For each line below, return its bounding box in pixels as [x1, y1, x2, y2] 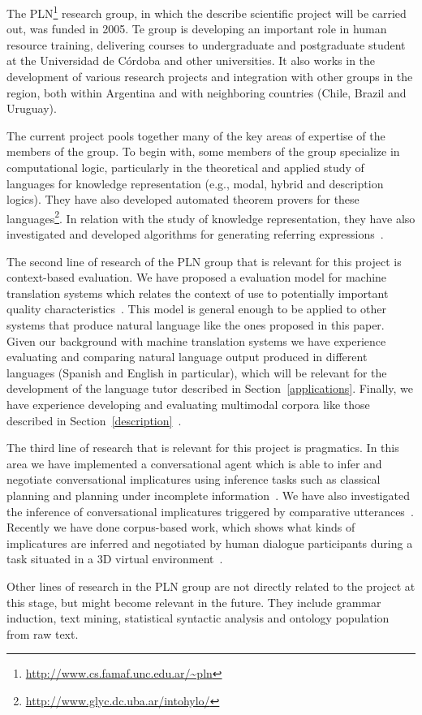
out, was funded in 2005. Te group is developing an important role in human [6, 20, 387, 37]
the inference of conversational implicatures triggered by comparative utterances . [6, 502, 414, 519]
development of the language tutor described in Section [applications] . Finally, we [6, 380, 413, 397]
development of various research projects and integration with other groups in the [6, 68, 413, 85]
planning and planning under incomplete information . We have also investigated [6, 486, 410, 503]
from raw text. [6, 625, 79, 642]
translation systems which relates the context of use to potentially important [6, 284, 389, 301]
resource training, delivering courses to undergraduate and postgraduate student [6, 36, 406, 53]
